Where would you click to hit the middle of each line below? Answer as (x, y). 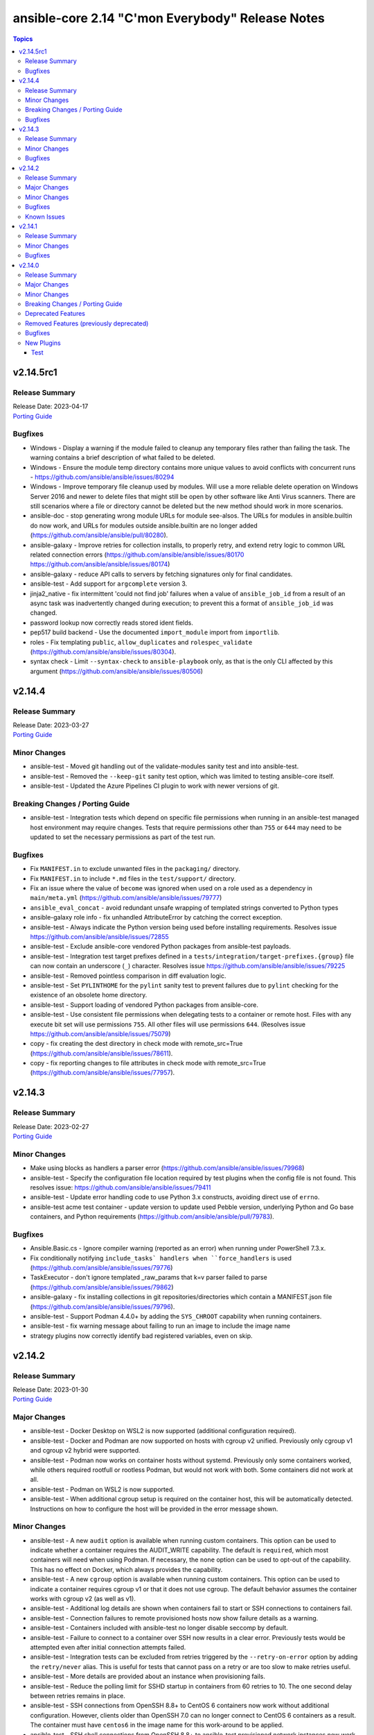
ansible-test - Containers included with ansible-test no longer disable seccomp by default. (159, 1628)
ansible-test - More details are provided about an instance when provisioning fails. (148, 1677)
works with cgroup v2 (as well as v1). (83, 1599)
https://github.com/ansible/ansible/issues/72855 (99, 936)
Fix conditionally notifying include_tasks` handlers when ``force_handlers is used (161, 1258)
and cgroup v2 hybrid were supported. (86, 1450)
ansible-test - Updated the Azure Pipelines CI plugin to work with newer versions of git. (155, 786)
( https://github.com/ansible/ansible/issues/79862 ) (102, 1287)
